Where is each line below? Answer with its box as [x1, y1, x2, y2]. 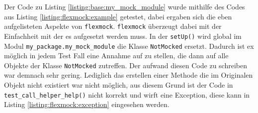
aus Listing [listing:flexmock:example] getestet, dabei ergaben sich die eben [4, 11, 232, 21]
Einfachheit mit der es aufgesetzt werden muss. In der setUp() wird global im [4, 30, 242, 41]
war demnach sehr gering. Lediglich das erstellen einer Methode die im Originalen [4, 70, 253, 80]
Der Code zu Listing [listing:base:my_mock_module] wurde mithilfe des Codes [4, 1, 245, 11]
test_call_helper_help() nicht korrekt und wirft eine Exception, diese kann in [4, 89, 250, 100]
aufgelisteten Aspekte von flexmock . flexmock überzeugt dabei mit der [4, 21, 222, 31]
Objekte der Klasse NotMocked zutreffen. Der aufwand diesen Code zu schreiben [4, 60, 247, 70]
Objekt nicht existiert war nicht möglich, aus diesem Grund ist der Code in [4, 80, 233, 90]
